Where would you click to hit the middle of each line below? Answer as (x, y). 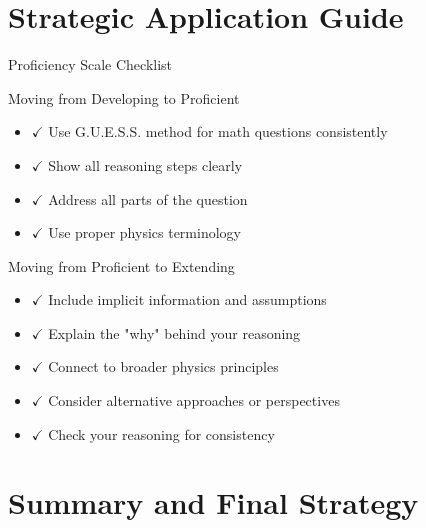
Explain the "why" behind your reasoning (174, 332)
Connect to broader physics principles (163, 366)
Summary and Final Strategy (213, 502)
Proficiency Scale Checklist (90, 64)
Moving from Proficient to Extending (121, 265)
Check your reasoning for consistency (161, 433)
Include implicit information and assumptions (187, 299)
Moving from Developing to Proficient (124, 97)
